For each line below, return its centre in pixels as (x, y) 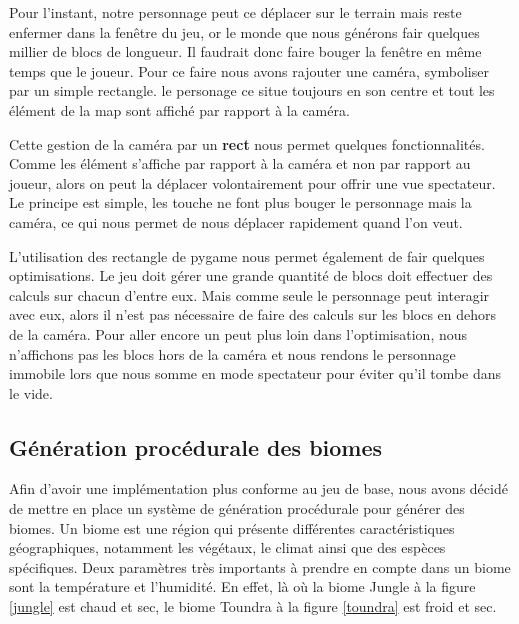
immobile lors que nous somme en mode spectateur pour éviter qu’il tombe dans (255, 373)
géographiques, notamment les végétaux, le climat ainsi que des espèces (227, 547)
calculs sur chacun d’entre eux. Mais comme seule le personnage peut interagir (249, 294)
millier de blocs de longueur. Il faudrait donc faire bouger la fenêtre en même (245, 51)
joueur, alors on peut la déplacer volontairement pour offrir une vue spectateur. (252, 182)
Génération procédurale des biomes (196, 446)
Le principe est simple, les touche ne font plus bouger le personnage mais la (240, 202)
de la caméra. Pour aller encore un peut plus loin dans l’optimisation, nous (238, 333)
